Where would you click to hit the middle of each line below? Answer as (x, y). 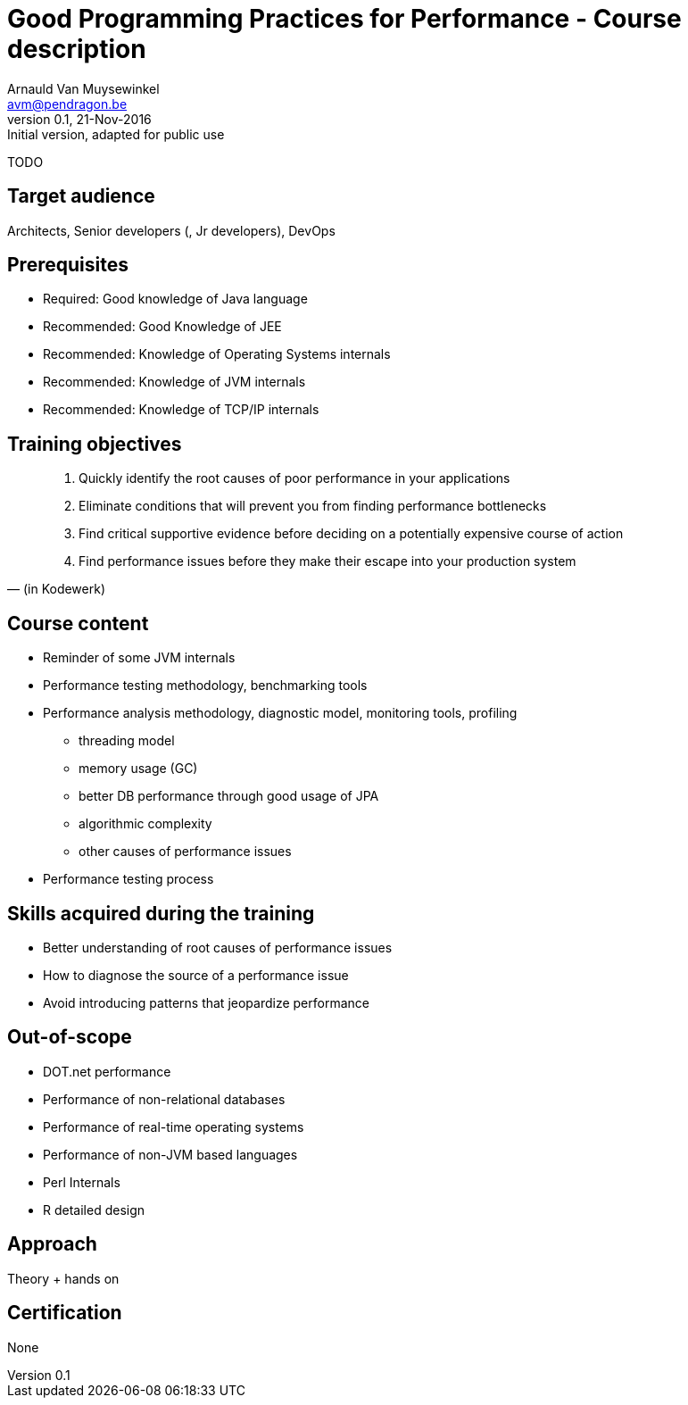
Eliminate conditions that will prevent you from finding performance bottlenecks (313, 506)
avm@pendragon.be (67, 104)
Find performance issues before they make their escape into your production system (327, 561)
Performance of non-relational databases (164, 1099)
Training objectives (95, 444)
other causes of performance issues (185, 852)
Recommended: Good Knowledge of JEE (162, 327)
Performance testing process (128, 879)
